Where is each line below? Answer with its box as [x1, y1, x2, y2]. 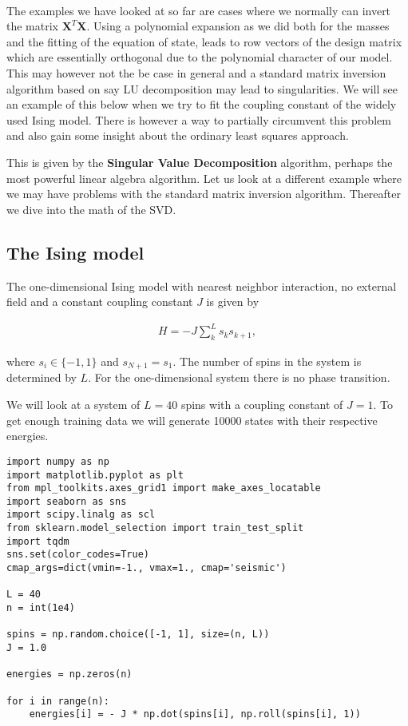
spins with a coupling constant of [180, 396, 343, 413]
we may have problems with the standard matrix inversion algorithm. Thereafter [6, 185, 402, 202]
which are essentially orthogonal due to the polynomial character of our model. [6, 49, 393, 65]
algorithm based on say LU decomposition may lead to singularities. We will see [6, 80, 398, 97]
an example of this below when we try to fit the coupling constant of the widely [6, 96, 397, 113]
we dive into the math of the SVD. [6, 200, 176, 217]
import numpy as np [6, 455, 109, 467]
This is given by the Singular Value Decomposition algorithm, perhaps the [6, 153, 393, 170]
